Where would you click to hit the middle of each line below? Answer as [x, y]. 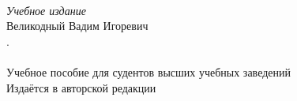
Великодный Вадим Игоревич [77, 26]
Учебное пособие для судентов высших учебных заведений [148, 71]
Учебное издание [46, 10]
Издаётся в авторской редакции [81, 87]
